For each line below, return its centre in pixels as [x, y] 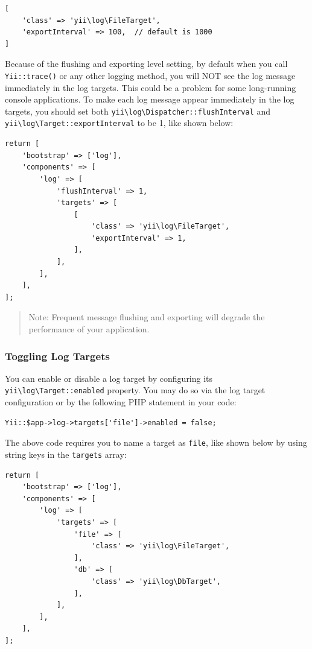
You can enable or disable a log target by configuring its [109, 378]
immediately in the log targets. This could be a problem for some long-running [151, 87]
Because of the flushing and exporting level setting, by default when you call [146, 64]
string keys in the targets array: [66, 454]
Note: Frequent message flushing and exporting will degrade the [147, 317]
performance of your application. [89, 329]
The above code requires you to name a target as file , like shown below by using [156, 442]
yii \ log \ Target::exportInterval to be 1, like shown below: [119, 123]
